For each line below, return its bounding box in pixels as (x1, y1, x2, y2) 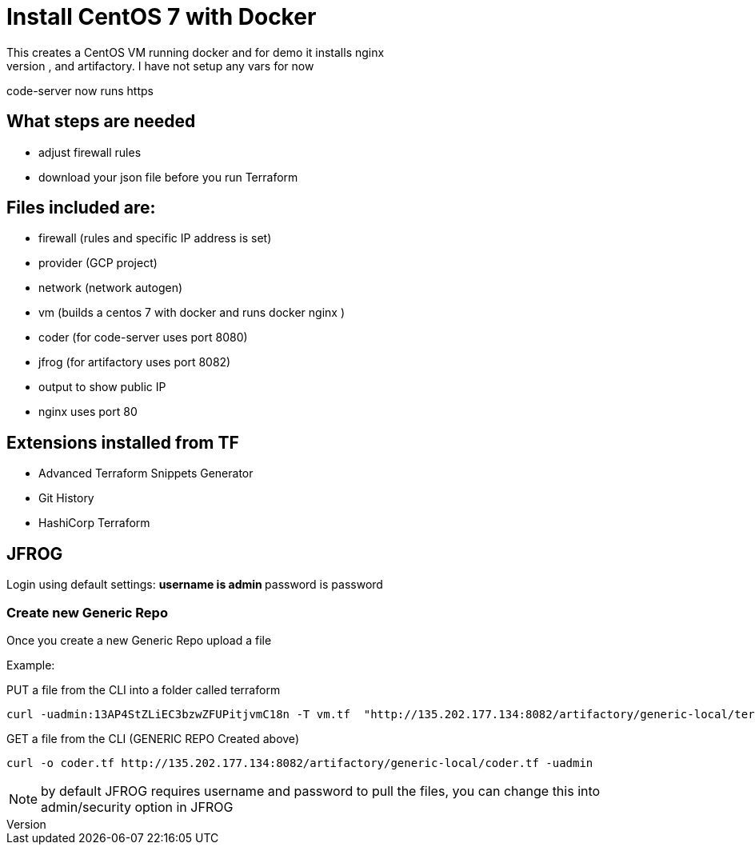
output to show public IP (38, 380, 166, 394)
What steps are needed (6, 111, 196, 132)
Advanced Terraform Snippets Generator (38, 466, 254, 481)
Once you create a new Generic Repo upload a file (6, 633, 272, 647)
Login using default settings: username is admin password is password (6, 577, 383, 592)
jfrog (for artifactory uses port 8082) (38, 355, 231, 370)
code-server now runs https (6, 83, 154, 98)
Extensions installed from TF (6, 432, 239, 453)
